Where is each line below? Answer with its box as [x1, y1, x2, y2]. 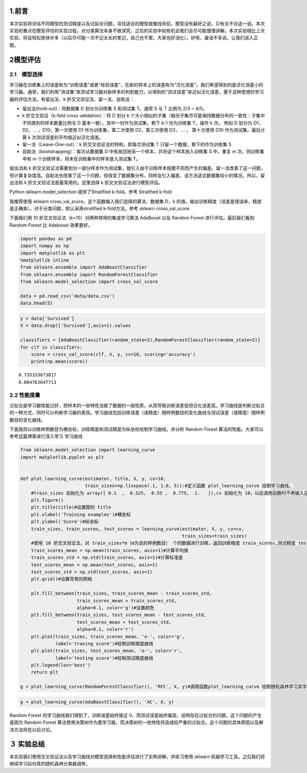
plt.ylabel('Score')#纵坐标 [31, 519, 99, 525]
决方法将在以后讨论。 [9, 726, 55, 733]
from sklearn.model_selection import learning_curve [20, 447, 156, 453]
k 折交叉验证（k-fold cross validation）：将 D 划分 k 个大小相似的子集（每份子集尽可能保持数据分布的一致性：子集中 [22, 113, 266, 119]
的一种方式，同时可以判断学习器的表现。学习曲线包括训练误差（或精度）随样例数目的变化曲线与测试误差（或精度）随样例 [9, 410, 265, 416]
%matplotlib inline [20, 257, 69, 263]
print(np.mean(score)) [31, 359, 88, 364]
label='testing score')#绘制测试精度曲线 [55, 655, 153, 661]
